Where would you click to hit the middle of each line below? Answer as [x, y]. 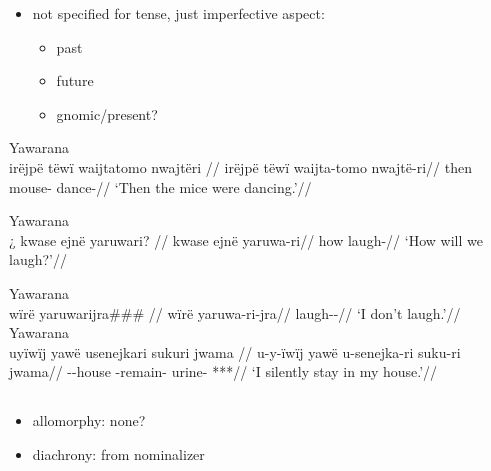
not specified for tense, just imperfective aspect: [178, 13]
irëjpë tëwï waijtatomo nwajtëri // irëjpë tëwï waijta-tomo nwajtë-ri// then [240, 166]
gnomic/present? [107, 113]
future [75, 80]
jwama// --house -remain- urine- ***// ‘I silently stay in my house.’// [223, 371]
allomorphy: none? [89, 420]
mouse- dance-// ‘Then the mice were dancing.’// [160, 186]
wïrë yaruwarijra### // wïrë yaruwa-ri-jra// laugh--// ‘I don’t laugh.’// [235, 312]
